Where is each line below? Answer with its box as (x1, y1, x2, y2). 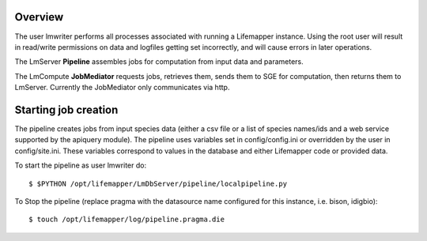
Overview (14, 10, 64, 24)
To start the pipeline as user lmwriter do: (14, 160, 146, 170)
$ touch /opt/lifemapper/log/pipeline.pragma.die (28, 215, 225, 224)
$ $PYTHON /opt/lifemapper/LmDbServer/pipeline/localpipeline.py (28, 179, 288, 188)
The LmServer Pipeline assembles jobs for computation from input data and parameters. (14, 57, 304, 66)
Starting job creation (14, 103, 119, 116)
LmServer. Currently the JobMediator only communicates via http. (14, 83, 230, 92)
